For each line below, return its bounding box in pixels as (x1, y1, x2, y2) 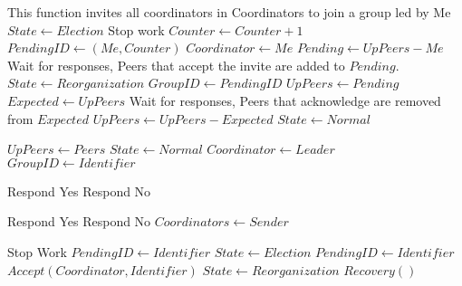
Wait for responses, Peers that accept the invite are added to (7, 55, 345, 74)
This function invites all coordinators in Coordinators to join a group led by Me (7, 3, 451, 21)
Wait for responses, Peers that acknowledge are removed (129, 91, 441, 110)
